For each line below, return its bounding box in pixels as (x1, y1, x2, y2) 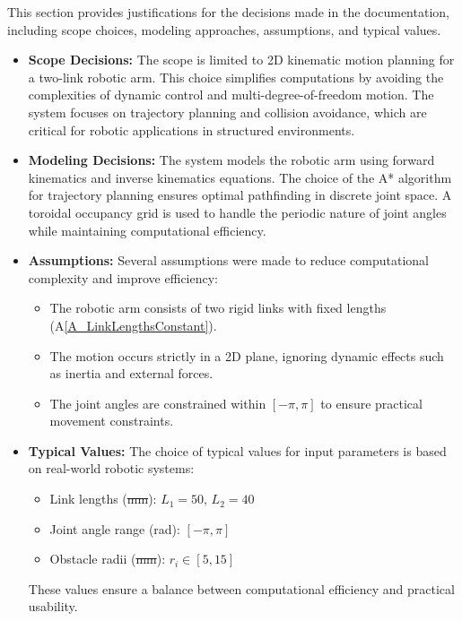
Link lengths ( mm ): (49, 489, 157, 508)
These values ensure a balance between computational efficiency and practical (28, 579, 455, 598)
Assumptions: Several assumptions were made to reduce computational (28, 251, 430, 270)
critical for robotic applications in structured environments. (28, 120, 355, 139)
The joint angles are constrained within (49, 393, 266, 412)
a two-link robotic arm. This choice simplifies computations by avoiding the (28, 67, 444, 86)
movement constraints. (49, 411, 174, 430)
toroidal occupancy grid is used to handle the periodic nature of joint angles (28, 203, 447, 221)
